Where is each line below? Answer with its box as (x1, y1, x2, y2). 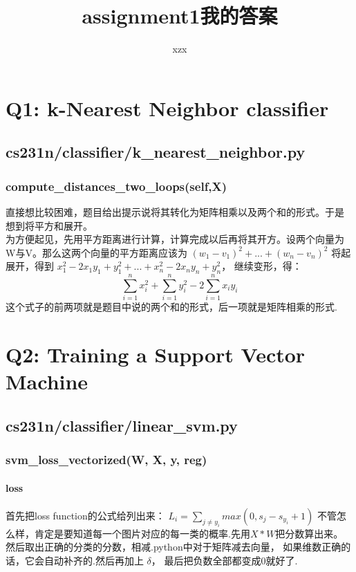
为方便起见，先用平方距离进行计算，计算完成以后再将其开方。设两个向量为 (6, 232, 344, 246)
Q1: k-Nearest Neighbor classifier (6, 93, 329, 122)
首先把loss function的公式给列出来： (6, 508, 165, 522)
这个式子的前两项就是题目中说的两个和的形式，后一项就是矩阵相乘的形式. (6, 299, 337, 314)
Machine (6, 367, 88, 396)
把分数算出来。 (275, 526, 344, 540)
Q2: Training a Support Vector (6, 340, 306, 368)
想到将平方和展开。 (6, 218, 93, 232)
